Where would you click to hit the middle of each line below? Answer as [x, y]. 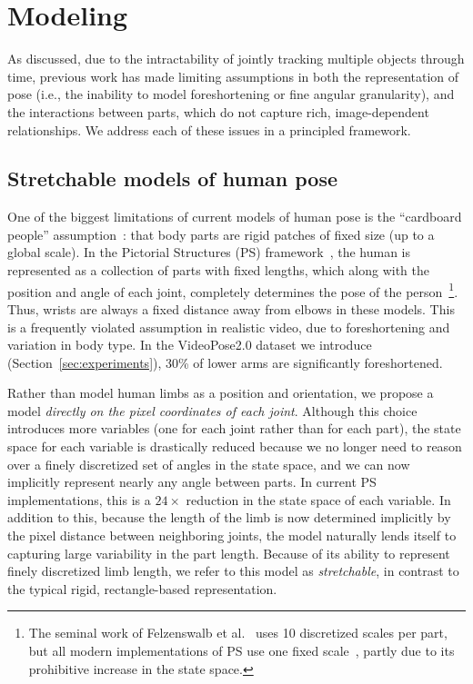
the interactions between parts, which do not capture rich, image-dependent [218, 111]
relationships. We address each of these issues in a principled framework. [209, 129]
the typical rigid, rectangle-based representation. [142, 588]
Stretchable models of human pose [173, 178]
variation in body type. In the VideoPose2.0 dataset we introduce [190, 345]
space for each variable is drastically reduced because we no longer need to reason [235, 446]
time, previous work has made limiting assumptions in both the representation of [233, 76]
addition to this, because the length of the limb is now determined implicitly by [229, 517]
